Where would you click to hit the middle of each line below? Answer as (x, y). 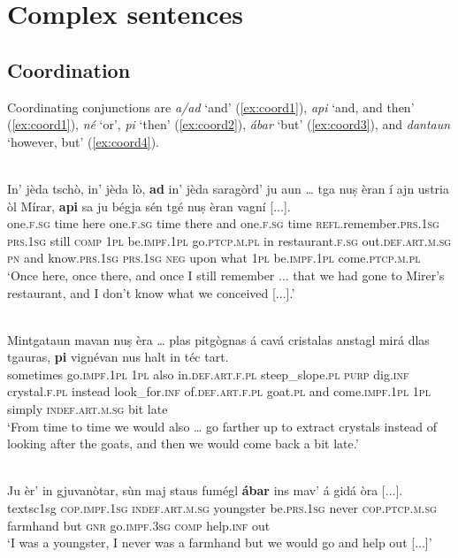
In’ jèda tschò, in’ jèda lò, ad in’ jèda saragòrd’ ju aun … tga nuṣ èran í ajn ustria (228, 188)
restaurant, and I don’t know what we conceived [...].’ (151, 292)
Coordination (69, 69)
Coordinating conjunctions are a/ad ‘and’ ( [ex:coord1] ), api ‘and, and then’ (211, 107)
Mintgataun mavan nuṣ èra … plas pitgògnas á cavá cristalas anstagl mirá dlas (218, 339)
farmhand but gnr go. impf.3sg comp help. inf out (139, 525)
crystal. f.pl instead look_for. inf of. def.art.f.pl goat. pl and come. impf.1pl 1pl (219, 391)
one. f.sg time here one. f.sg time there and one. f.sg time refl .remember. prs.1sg (223, 223)
